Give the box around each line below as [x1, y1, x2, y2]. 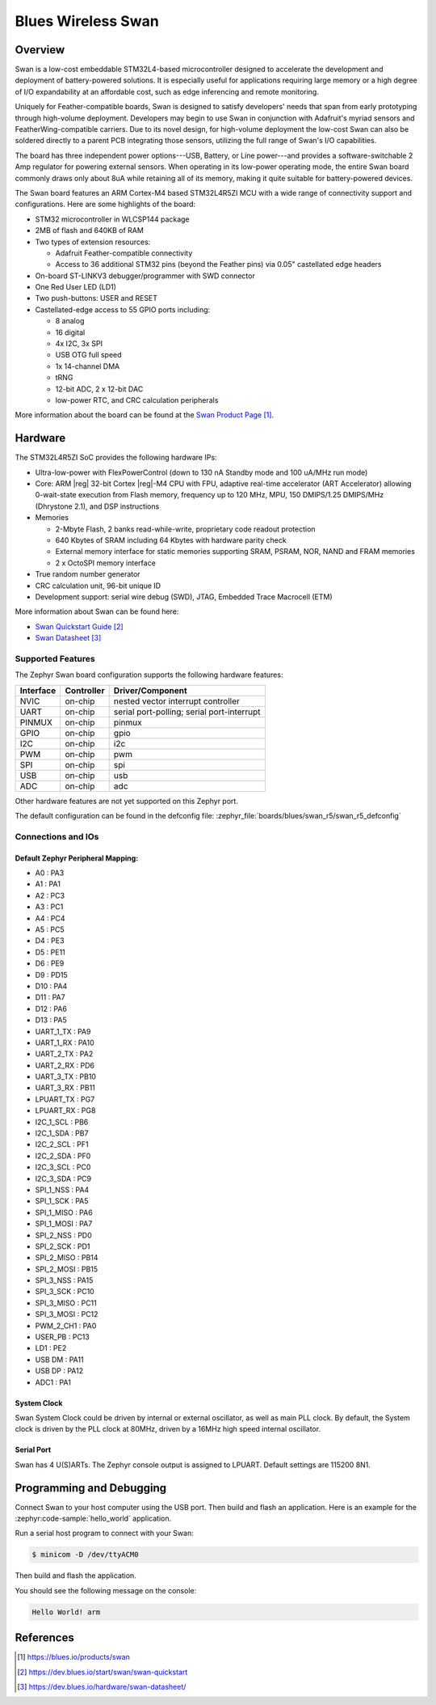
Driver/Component [113, 684, 187, 696]
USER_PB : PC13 [35, 1332, 90, 1342]
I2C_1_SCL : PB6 [35, 1117, 89, 1127]
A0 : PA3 [35, 868, 65, 878]
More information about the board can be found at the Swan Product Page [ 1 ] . [15, 410, 275, 420]
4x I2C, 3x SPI [55, 339, 103, 349]
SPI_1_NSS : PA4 [35, 1185, 90, 1195]
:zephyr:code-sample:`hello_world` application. [15, 1513, 172, 1524]
